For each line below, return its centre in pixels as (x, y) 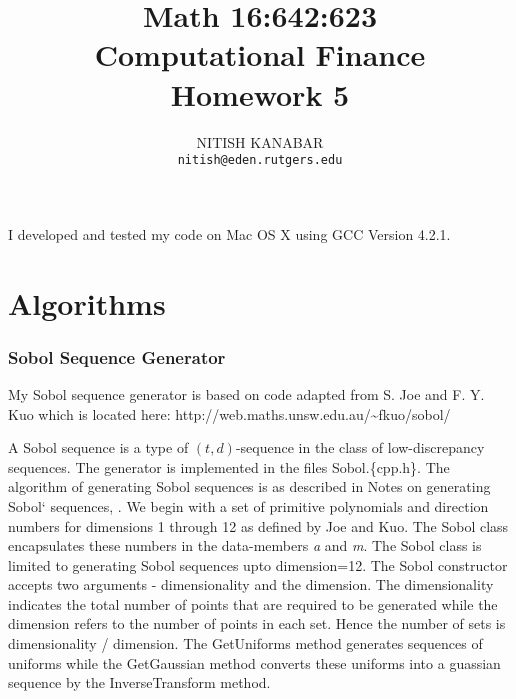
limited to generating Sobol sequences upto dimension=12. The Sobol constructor (258, 564)
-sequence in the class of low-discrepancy (360, 447)
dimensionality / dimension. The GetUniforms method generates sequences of (245, 643)
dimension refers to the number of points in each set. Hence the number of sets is (257, 623)
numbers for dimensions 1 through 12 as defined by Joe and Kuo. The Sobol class (258, 525)
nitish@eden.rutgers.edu (260, 160)
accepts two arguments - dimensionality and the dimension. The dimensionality (251, 584)
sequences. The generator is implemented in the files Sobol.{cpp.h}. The (229, 466)
